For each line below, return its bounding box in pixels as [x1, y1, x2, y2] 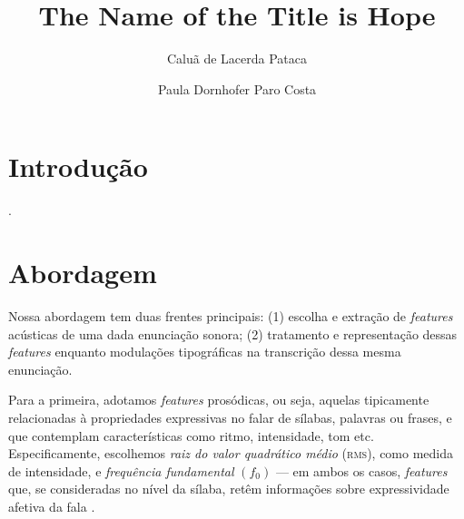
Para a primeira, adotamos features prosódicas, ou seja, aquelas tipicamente [8, 390, 429, 409]
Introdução [8, 148, 148, 185]
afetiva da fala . [8, 496, 95, 515]
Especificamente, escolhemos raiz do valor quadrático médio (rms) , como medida [8, 444, 454, 463]
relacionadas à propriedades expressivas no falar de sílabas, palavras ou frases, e [8, 407, 452, 426]
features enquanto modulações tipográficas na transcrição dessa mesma [8, 342, 401, 361]
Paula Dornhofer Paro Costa [157, 79, 317, 98]
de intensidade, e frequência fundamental [8, 461, 234, 480]
